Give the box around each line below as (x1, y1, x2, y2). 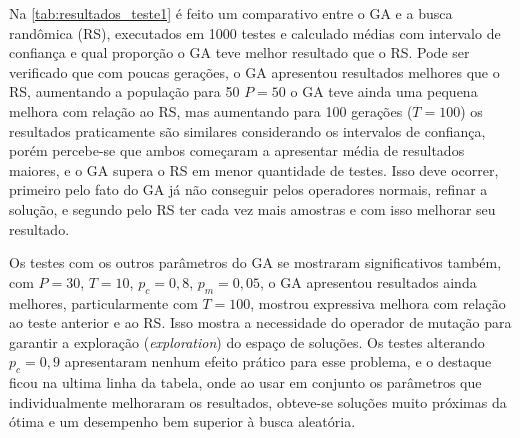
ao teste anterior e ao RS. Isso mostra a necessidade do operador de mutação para (9, 312, 512, 333)
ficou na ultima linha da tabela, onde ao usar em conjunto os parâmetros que (9, 372, 482, 393)
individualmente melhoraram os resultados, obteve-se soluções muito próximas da (9, 391, 507, 412)
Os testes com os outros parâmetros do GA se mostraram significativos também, (9, 252, 502, 273)
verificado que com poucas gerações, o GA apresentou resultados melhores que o (9, 61, 500, 82)
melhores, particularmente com (9, 292, 198, 313)
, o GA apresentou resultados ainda (260, 271, 477, 292)
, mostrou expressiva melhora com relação (250, 292, 506, 313)
